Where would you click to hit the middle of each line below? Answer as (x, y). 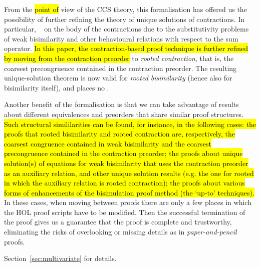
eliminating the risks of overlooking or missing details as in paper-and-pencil (120, 232)
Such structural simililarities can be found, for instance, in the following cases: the (130, 124)
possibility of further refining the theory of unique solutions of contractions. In (124, 19)
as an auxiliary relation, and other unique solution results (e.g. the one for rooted (129, 173)
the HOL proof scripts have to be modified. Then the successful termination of (125, 212)
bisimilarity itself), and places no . (57, 87)
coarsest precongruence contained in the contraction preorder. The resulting (120, 68)
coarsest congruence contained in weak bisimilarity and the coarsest (108, 143)
